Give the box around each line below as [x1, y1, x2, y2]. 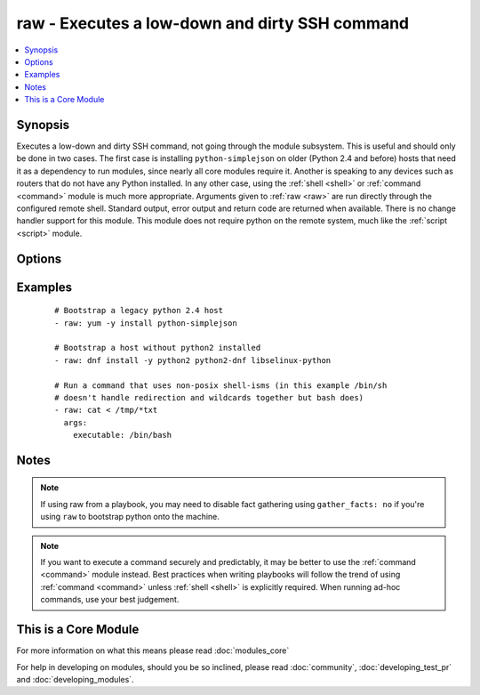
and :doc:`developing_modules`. [16, 674, 134, 684]
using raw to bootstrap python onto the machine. [40, 512, 220, 522]
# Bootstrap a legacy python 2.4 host [54, 305, 224, 316]
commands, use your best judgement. [40, 594, 180, 605]
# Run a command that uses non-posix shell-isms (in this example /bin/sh [54, 380, 388, 391]
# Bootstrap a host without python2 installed [54, 343, 261, 353]
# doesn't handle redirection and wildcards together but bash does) [54, 392, 364, 402]
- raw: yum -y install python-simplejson [54, 318, 237, 328]
